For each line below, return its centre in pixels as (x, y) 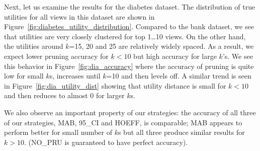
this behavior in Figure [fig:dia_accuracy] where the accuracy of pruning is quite (129, 66)
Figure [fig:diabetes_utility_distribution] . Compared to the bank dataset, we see (129, 26)
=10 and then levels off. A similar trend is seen (179, 76)
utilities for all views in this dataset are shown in (79, 16)
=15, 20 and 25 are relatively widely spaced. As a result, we (161, 46)
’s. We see (238, 56)
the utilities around (34, 46)
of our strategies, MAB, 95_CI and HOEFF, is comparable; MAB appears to (123, 122)
